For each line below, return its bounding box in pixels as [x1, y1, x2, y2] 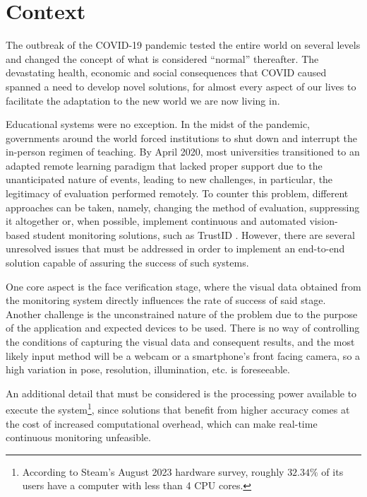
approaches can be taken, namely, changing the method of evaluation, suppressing [6, 199, 360, 214]
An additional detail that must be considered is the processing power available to [6, 385, 357, 400]
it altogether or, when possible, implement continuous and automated [6, 214, 306, 228]
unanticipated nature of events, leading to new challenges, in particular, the [6, 172, 333, 187]
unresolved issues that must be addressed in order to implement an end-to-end [6, 241, 345, 256]
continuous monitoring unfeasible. [6, 430, 151, 445]
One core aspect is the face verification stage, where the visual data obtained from [6, 279, 361, 293]
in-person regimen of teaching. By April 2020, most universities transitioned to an [6, 144, 360, 159]
